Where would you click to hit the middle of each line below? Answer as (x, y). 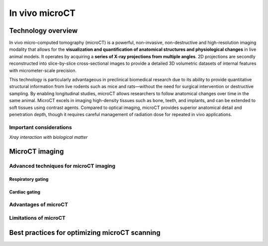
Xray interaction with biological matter (48, 137)
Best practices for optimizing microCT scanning (85, 232)
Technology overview (43, 31)
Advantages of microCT (39, 205)
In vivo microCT (42, 13)
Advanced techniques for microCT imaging (62, 166)
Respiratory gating (29, 179)
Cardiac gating (25, 192)
